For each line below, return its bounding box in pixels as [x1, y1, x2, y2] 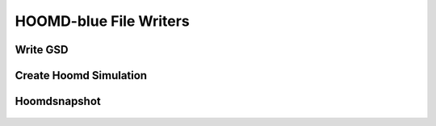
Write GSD [15, 43, 69, 57]
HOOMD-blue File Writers [15, 12, 190, 30]
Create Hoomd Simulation [15, 69, 148, 82]
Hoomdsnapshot [15, 94, 101, 108]
